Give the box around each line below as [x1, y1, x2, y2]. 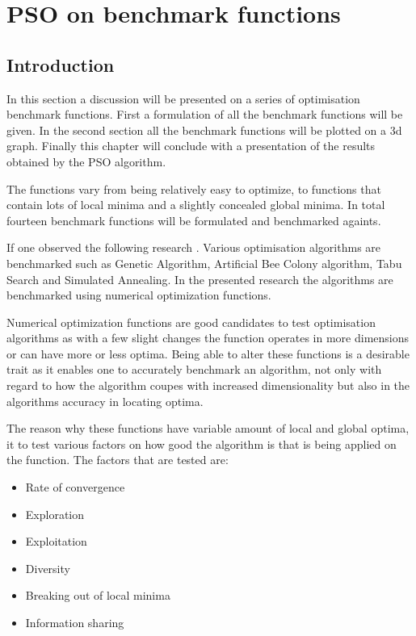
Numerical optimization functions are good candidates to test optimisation [6, 313, 376, 330]
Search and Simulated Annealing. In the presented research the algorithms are [6, 270, 393, 287]
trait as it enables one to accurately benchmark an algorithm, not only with [6, 361, 382, 378]
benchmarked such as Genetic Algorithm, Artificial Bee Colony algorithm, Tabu [6, 254, 402, 271]
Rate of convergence [25, 479, 125, 496]
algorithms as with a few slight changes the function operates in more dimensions [6, 329, 410, 346]
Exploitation [25, 533, 87, 550]
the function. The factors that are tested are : [6, 451, 229, 468]
